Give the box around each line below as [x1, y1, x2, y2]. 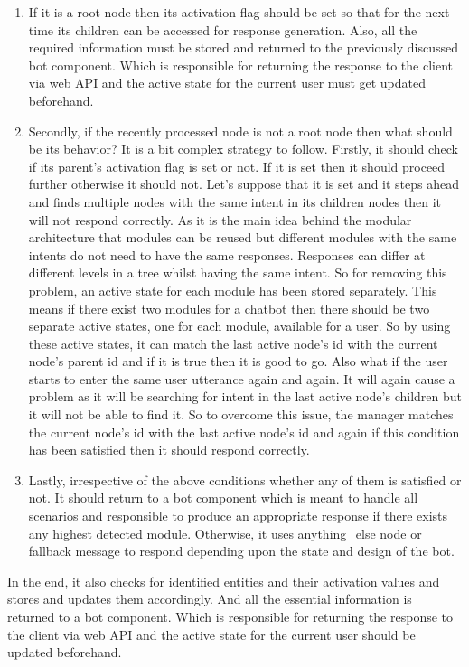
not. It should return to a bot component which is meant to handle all [28, 488, 418, 507]
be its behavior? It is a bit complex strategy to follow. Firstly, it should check [28, 139, 458, 158]
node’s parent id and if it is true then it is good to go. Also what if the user [28, 352, 448, 371]
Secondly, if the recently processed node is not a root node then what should [28, 121, 453, 140]
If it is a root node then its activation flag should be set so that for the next [28, 3, 450, 21]
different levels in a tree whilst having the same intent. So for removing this [28, 263, 447, 282]
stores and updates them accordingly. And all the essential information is [7, 589, 412, 608]
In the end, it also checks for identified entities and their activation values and [7, 571, 440, 590]
